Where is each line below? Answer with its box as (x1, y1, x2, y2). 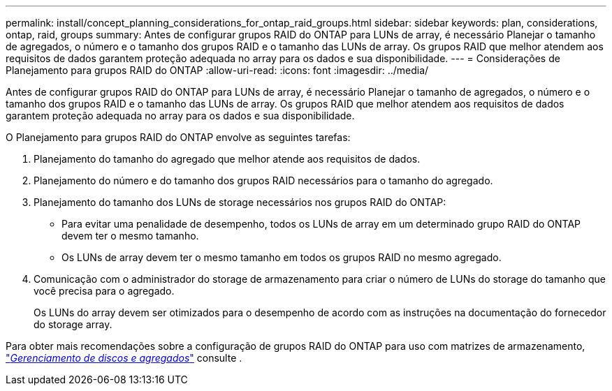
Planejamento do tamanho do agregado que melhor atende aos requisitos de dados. (34, 153, 421, 165)
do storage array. (34, 318, 112, 330)
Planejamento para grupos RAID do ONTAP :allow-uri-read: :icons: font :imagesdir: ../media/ (6, 64, 429, 76)
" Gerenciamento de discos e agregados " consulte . (6, 352, 242, 364)
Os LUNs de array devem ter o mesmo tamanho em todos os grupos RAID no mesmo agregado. (61, 251, 502, 263)
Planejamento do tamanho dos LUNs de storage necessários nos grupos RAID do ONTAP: (34, 196, 446, 208)
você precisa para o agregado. (34, 285, 175, 297)
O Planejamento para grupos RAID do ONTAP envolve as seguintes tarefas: (6, 131, 351, 143)
